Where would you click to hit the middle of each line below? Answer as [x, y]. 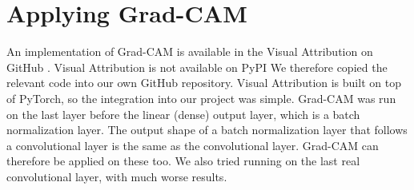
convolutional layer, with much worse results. [117, 176]
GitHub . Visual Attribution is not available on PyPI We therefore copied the [197, 67]
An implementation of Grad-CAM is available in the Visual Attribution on [190, 51]
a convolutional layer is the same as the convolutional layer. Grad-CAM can [193, 145]
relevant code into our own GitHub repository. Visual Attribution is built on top [204, 83]
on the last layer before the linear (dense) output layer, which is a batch [183, 114]
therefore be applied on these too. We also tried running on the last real [183, 161]
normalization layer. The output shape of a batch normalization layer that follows [207, 130]
